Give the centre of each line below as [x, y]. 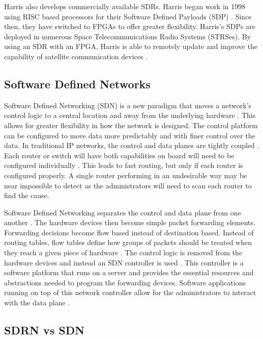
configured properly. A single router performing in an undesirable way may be [126, 175]
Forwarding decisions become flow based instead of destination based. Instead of [129, 232]
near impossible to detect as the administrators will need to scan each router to [128, 185]
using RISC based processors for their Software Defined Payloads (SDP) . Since [128, 16]
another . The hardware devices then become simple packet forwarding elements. [130, 222]
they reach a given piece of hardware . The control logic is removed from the [123, 252]
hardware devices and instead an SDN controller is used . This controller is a [124, 262]
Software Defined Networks [77, 83]
